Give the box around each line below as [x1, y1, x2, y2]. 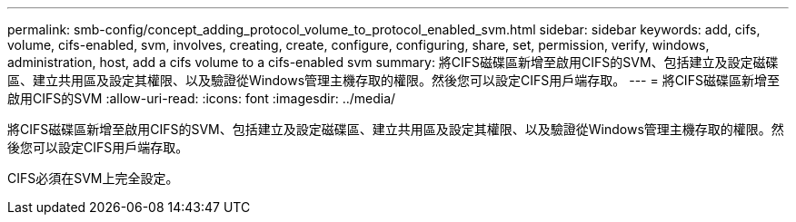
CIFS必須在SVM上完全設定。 [7, 170, 179, 186]
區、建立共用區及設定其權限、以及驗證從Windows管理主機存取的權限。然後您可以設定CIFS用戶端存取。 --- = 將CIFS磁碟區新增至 [7, 72, 780, 88]
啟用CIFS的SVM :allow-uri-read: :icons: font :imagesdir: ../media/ [7, 91, 396, 106]
